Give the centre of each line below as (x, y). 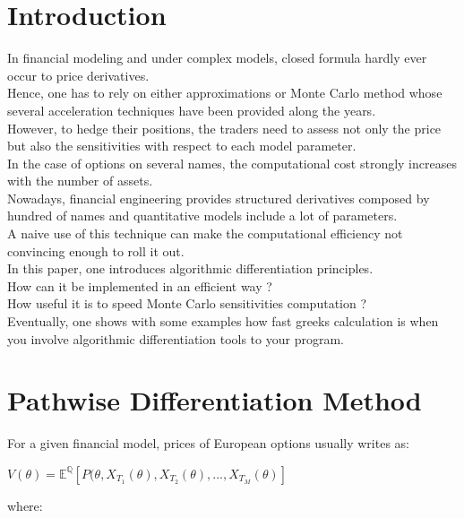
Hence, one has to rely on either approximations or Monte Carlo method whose (225, 93)
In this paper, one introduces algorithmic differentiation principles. (190, 268)
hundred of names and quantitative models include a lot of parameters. (202, 216)
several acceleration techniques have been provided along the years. (192, 110)
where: (25, 505)
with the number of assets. (80, 181)
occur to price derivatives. (78, 75)
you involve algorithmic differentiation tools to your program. (176, 338)
